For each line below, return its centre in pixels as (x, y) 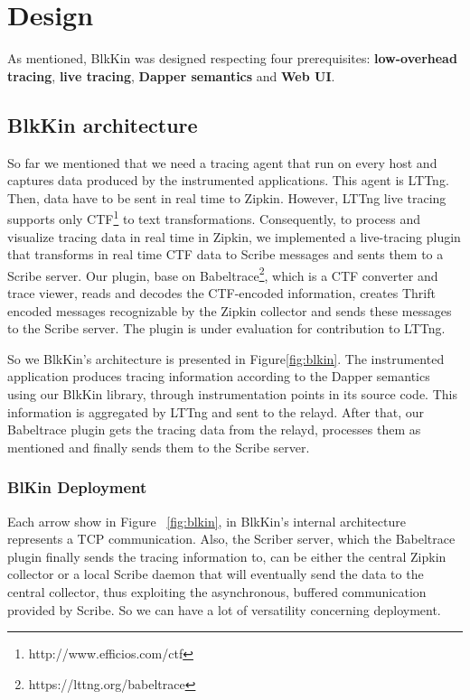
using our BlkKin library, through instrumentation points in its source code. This (232, 393)
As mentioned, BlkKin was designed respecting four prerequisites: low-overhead (232, 58)
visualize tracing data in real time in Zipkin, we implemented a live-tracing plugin (234, 236)
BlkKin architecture (103, 124)
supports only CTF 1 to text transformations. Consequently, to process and (214, 217)
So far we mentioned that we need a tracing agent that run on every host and (222, 162)
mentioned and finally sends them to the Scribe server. (159, 447)
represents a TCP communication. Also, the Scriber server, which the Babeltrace (231, 539)
